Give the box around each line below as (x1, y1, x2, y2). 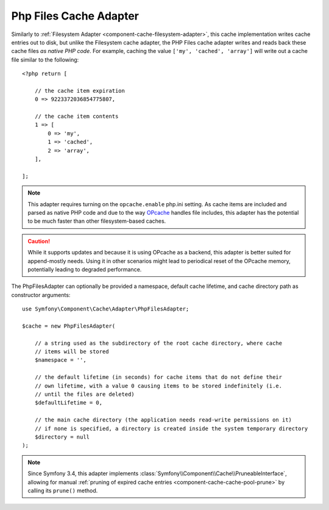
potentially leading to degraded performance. (27, 265, 142, 273)
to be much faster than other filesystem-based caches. (27, 217, 166, 225)
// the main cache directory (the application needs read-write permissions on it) (34, 417, 292, 423)
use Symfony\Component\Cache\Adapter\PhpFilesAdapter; (22, 306, 189, 312)
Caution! (27, 237, 51, 245)
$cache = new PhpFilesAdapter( (22, 322, 116, 329)
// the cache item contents (34, 113, 119, 120)
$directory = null (34, 433, 90, 440)
